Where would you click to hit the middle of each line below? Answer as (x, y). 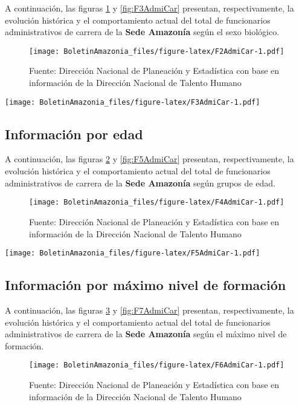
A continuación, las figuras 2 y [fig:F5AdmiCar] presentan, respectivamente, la (149, 159)
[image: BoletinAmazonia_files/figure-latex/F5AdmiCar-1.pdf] (133, 253)
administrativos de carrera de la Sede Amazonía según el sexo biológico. (142, 32)
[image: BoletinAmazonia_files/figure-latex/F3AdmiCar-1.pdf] (133, 102)
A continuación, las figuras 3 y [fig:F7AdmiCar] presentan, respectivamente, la (149, 310)
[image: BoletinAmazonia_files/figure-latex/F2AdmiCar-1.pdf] (157, 51)
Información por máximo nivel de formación (146, 285)
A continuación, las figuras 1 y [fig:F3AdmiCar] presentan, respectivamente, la (149, 8)
